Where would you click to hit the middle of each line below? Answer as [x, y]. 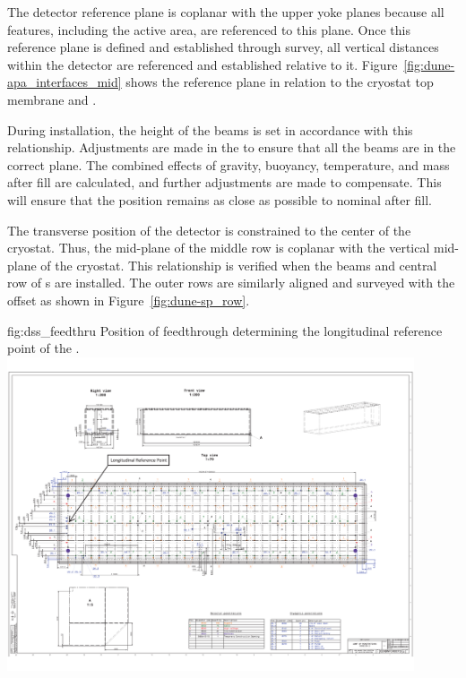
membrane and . [52, 99]
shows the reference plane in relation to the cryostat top [280, 82]
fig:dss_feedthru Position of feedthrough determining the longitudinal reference [225, 330]
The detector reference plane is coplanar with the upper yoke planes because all [226, 12]
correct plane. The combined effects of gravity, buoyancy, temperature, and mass [229, 164]
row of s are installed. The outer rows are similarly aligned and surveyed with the [231, 283]
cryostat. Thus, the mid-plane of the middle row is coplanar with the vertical [219, 248]
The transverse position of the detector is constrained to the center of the [209, 230]
